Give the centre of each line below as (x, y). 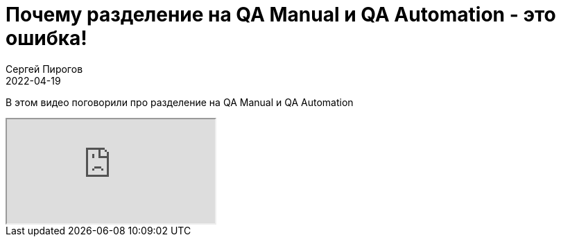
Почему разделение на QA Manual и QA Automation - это (281, 15)
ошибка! (46, 38)
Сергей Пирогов (44, 69)
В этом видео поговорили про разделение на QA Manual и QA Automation (180, 102)
